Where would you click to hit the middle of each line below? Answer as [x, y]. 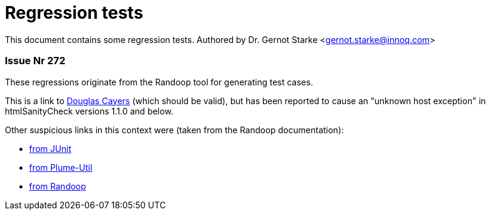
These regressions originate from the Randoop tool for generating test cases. [159, 82]
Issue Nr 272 [35, 61]
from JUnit [50, 148]
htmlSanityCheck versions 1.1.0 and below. [89, 111]
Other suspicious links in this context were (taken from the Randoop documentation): [174, 130]
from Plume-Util [61, 167]
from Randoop [58, 186]
